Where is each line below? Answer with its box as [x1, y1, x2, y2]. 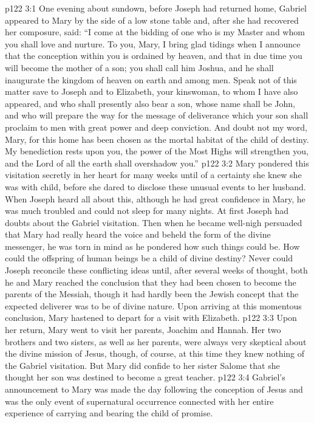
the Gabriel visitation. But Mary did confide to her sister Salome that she [5, 359, 280, 371]
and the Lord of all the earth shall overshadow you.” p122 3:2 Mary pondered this [5, 156, 309, 169]
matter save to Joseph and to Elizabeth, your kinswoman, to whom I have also [5, 85, 298, 98]
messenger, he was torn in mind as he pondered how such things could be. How [5, 239, 300, 252]
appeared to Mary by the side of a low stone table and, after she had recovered [5, 13, 299, 26]
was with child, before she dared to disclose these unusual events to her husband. [5, 180, 306, 193]
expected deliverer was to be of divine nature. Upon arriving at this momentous [5, 299, 302, 312]
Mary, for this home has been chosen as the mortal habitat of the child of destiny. [5, 132, 309, 145]
